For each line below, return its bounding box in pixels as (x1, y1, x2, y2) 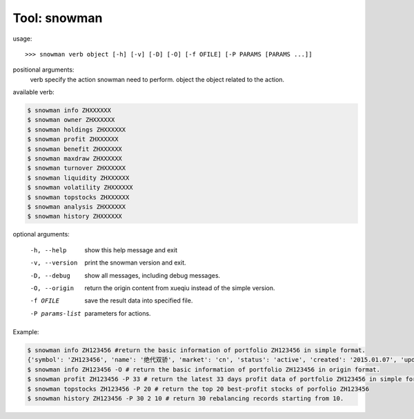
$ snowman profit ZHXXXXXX (27, 135, 119, 143)
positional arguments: (12, 65, 75, 74)
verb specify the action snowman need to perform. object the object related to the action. (30, 75, 285, 83)
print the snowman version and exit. (84, 258, 186, 267)
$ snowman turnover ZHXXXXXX (27, 164, 126, 172)
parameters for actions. (84, 309, 151, 317)
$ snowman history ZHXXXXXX (27, 212, 122, 221)
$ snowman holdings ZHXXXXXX (27, 125, 126, 134)
